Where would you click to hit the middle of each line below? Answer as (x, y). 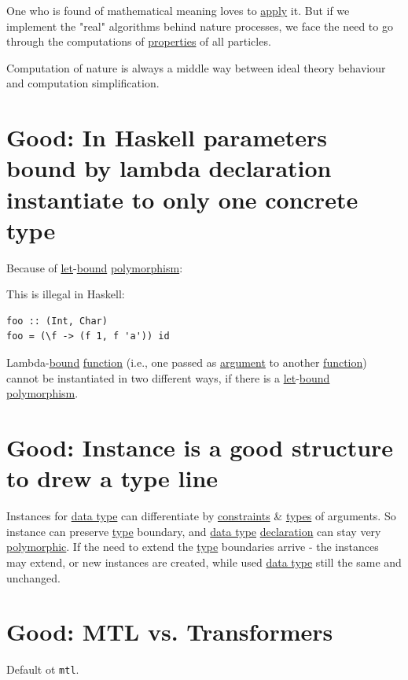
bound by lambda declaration (169, 168)
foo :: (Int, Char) (57, 321)
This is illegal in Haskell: (66, 294)
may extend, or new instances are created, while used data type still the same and (204, 562)
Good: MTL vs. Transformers (170, 632)
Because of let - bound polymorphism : (95, 267)
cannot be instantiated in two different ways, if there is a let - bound (168, 377)
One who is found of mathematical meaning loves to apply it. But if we (178, 10)
